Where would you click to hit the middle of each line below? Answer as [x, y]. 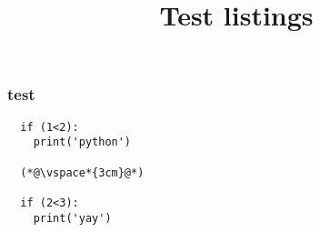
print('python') [82, 142]
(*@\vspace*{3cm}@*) [82, 172]
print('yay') [72, 218]
